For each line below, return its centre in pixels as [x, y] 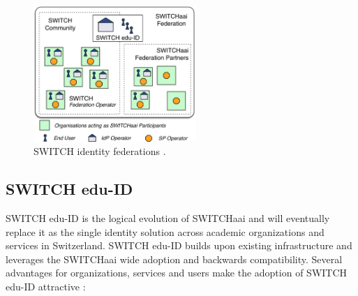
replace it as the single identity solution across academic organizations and [165, 231]
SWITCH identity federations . [100, 151]
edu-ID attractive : [46, 286]
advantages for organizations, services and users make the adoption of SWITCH [177, 273]
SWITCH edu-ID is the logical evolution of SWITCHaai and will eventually [168, 217]
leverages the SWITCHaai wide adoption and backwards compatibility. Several [174, 259]
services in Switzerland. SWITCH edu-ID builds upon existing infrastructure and [179, 245]
